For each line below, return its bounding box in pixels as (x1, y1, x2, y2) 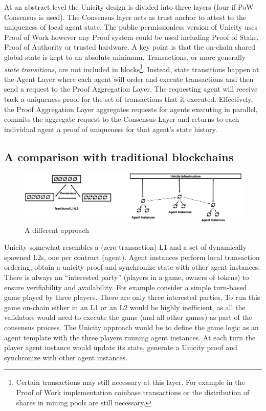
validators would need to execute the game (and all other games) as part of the (4, 312, 252, 322)
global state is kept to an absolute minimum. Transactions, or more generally (4, 51, 246, 62)
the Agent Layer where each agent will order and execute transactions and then (4, 73, 254, 84)
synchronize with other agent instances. (4, 352, 128, 362)
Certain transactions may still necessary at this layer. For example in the (16, 377, 245, 387)
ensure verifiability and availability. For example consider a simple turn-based (4, 282, 247, 292)
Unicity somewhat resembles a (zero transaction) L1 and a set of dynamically (4, 242, 247, 252)
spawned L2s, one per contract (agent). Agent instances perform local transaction (4, 251, 260, 262)
